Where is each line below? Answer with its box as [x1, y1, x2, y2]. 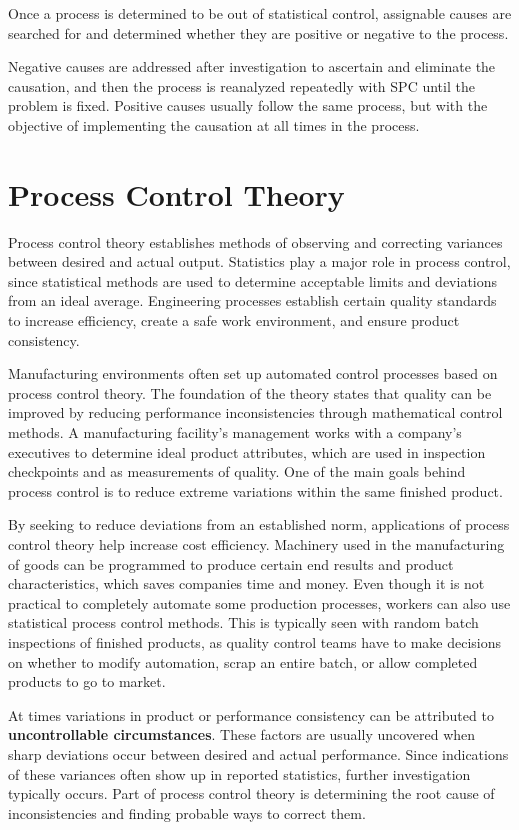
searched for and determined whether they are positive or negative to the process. [8, 22, 509, 43]
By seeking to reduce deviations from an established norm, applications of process [8, 514, 510, 535]
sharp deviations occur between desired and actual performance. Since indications [8, 743, 509, 764]
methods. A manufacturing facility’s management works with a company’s [8, 422, 462, 443]
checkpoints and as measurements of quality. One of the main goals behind [8, 461, 466, 482]
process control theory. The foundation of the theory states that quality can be [8, 382, 492, 403]
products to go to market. [8, 671, 166, 692]
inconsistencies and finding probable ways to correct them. [8, 802, 366, 823]
